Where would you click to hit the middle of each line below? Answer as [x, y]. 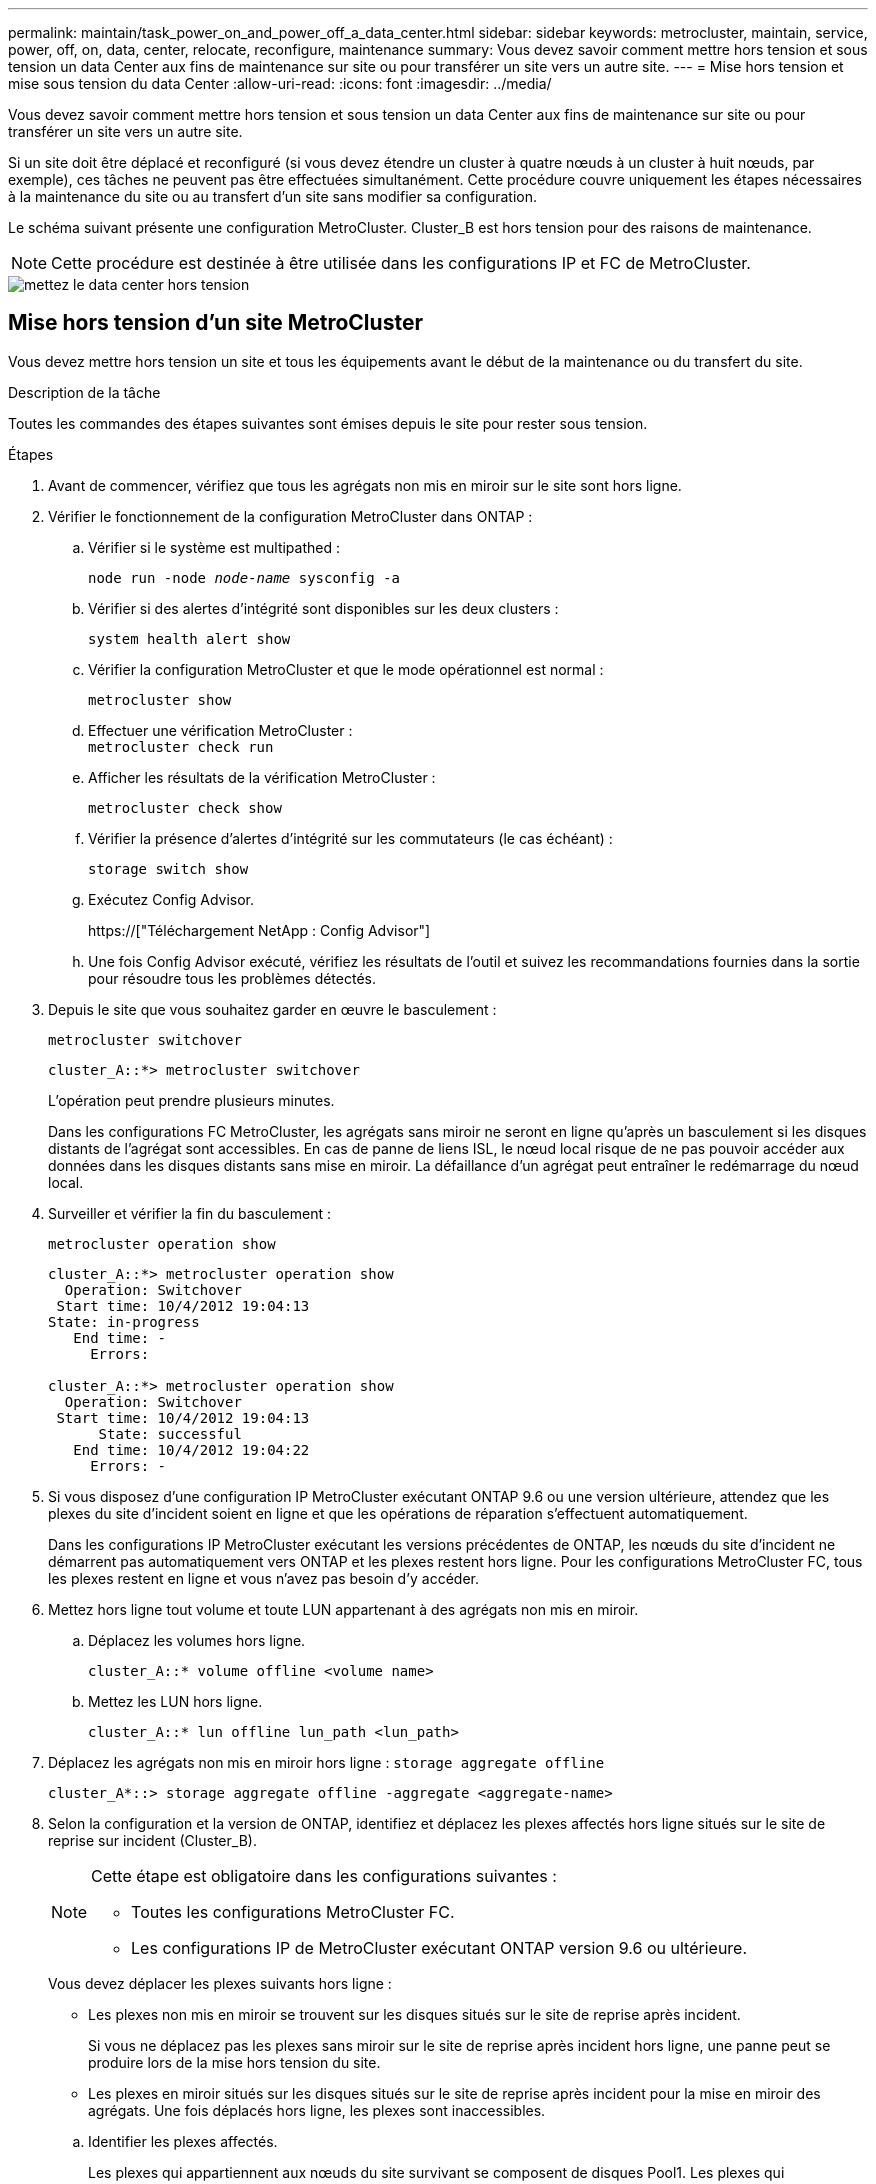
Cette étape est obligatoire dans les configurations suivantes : [324, 1875]
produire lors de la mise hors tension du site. [234, 2062]
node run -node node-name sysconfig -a [244, 577]
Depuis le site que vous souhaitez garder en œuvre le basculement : [272, 1009]
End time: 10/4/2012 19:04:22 [191, 1449]
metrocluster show [160, 699]
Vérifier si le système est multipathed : [214, 547]
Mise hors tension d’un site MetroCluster [215, 323]
